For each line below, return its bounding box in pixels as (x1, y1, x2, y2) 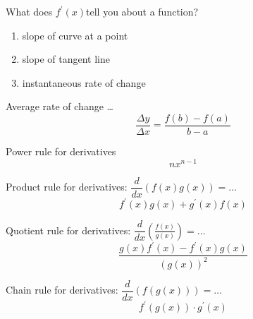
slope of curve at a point (22, 28, 128, 42)
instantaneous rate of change (22, 75, 146, 90)
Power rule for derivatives (6, 144, 116, 159)
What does (6, 4, 53, 18)
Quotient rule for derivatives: (6, 222, 131, 237)
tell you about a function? (86, 4, 199, 18)
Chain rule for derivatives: (6, 282, 118, 297)
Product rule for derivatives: (6, 179, 128, 194)
